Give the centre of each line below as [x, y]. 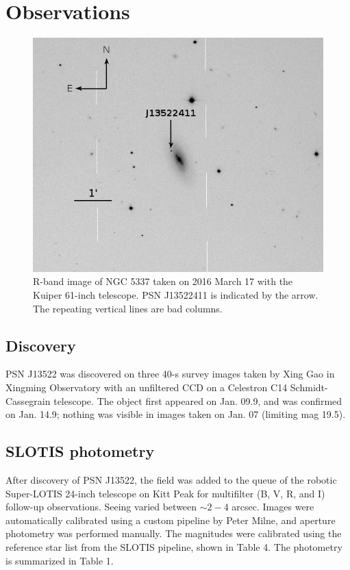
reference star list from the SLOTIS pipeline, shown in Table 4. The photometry [174, 546]
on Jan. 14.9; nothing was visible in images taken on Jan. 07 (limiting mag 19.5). [176, 414]
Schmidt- [309, 387]
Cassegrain [28, 400]
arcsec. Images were [273, 507]
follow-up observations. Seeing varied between [101, 507]
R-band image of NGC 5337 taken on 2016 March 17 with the [163, 281]
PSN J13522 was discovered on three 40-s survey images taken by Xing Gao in [170, 374]
